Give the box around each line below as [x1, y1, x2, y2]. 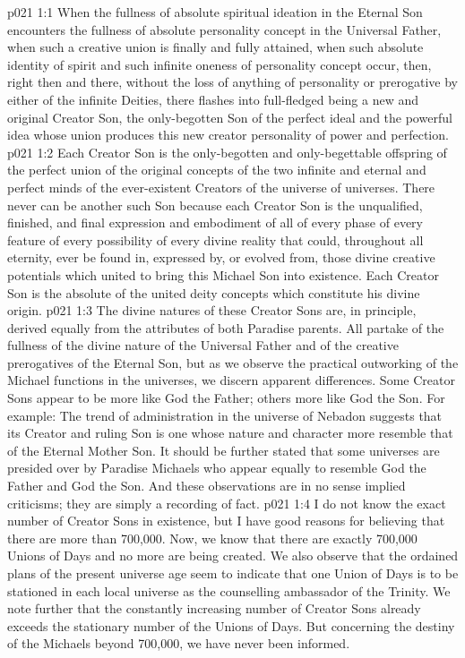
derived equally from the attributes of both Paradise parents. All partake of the [7, 318, 444, 337]
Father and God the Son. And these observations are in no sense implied [7, 476, 406, 495]
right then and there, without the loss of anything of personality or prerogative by [7, 73, 458, 91]
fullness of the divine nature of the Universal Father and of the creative [7, 336, 399, 355]
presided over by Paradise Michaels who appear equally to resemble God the [7, 458, 426, 477]
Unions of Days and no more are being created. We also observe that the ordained [7, 546, 459, 565]
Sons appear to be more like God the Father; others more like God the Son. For [7, 389, 445, 407]
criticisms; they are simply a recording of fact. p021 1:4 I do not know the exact [7, 493, 446, 512]
